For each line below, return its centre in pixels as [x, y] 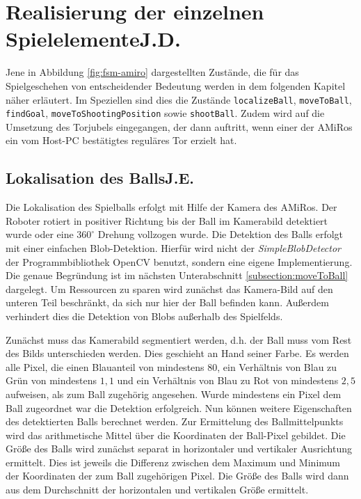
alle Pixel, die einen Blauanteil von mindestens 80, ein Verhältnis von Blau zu [171, 366]
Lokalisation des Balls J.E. [100, 178]
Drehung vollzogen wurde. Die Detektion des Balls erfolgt [220, 234]
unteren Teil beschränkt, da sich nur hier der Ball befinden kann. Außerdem [167, 302]
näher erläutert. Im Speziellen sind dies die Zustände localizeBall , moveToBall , [179, 99]
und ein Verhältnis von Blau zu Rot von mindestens [228, 380]
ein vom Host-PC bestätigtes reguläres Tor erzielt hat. [121, 140]
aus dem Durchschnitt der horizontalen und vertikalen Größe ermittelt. [157, 490]
